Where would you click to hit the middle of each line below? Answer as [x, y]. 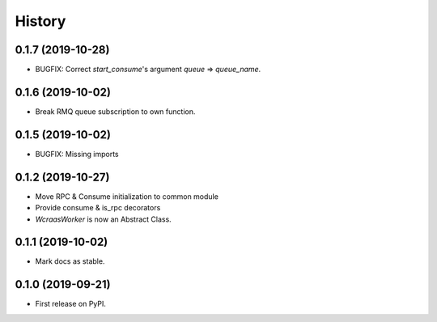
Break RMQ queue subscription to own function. [115, 111]
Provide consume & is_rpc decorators [98, 208]
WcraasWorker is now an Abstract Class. [103, 219]
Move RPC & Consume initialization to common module [127, 196]
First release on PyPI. [71, 304]
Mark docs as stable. [70, 261]
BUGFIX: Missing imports [77, 154]
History [40, 21]
